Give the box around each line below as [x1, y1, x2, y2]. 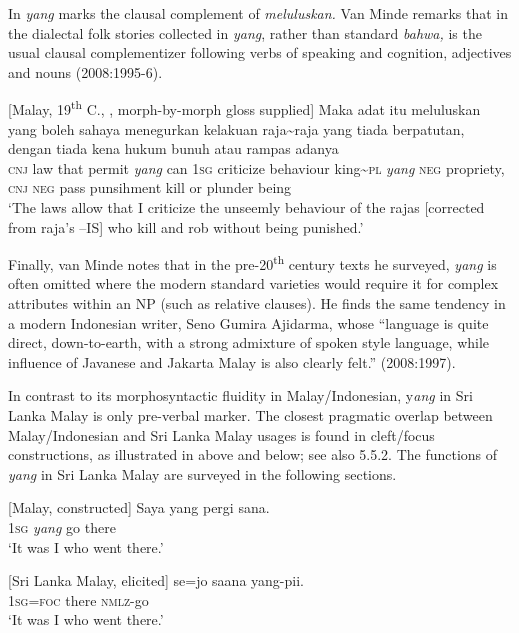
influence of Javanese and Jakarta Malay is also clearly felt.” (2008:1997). [8, 351, 456, 372]
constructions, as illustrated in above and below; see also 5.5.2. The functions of [8, 444, 498, 465]
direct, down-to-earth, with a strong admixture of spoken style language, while [8, 332, 490, 353]
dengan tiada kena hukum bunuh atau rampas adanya [8, 138, 339, 159]
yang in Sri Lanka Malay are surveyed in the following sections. [8, 463, 397, 484]
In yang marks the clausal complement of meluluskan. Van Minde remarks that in [8, 3, 508, 23]
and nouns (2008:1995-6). [8, 61, 163, 82]
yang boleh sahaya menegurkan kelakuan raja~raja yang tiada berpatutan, [8, 118, 465, 139]
